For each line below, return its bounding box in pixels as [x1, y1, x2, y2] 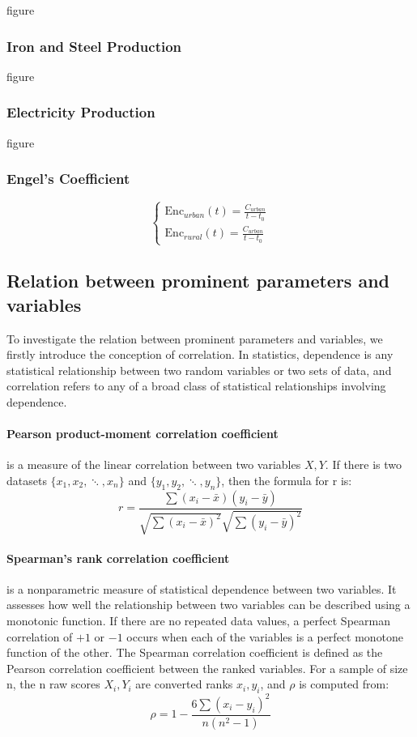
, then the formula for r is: [221, 471, 352, 488]
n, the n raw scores [6, 675, 100, 692]
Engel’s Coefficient [6, 168, 130, 189]
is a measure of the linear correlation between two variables [6, 456, 301, 473]
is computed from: [299, 675, 389, 692]
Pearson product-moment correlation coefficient [6, 425, 279, 442]
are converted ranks [135, 675, 233, 692]
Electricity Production [6, 102, 155, 122]
